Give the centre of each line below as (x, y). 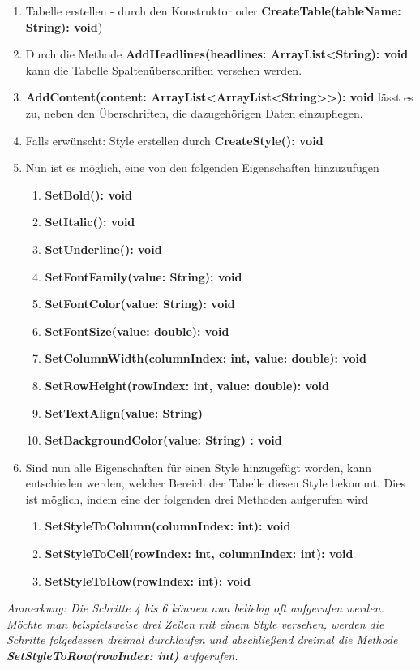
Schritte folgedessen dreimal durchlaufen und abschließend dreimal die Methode (202, 640)
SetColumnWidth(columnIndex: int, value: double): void (206, 358)
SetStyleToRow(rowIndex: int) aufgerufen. (122, 656)
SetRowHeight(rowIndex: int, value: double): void (187, 385)
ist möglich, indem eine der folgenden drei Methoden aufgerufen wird (197, 498)
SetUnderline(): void (103, 249)
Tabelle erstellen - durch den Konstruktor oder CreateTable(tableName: (213, 11)
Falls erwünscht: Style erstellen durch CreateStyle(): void (174, 140)
